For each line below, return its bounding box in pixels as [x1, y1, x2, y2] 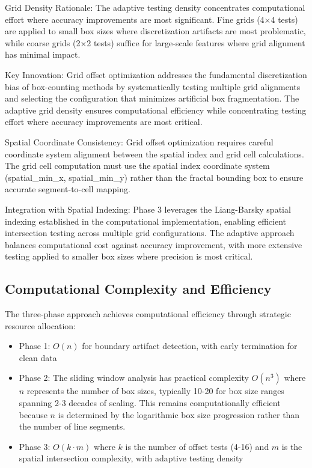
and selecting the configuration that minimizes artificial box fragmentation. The [5, 92, 299, 105]
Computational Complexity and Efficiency [5, 279, 272, 298]
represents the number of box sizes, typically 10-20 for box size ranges [26, 384, 284, 397]
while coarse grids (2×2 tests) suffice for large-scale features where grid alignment [5, 36, 305, 49]
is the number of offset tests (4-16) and [125, 440, 269, 452]
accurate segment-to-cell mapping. [5, 183, 130, 195]
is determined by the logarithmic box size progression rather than [58, 408, 300, 421]
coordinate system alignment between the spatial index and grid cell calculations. [5, 147, 304, 160]
